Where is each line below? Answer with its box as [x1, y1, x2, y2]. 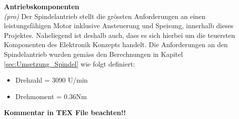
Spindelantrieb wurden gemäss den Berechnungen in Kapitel [4, 49, 183, 59]
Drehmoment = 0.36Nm [15, 91, 87, 101]
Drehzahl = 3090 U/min [15, 75, 88, 85]
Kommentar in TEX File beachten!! [4, 107, 126, 118]
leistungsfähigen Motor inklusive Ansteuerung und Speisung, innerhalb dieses [4, 20, 234, 31]
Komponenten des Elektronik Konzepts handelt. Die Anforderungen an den [4, 39, 228, 50]
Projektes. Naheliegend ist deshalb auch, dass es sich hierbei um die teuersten [4, 30, 235, 40]
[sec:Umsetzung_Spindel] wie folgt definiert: [4, 58, 135, 68]
